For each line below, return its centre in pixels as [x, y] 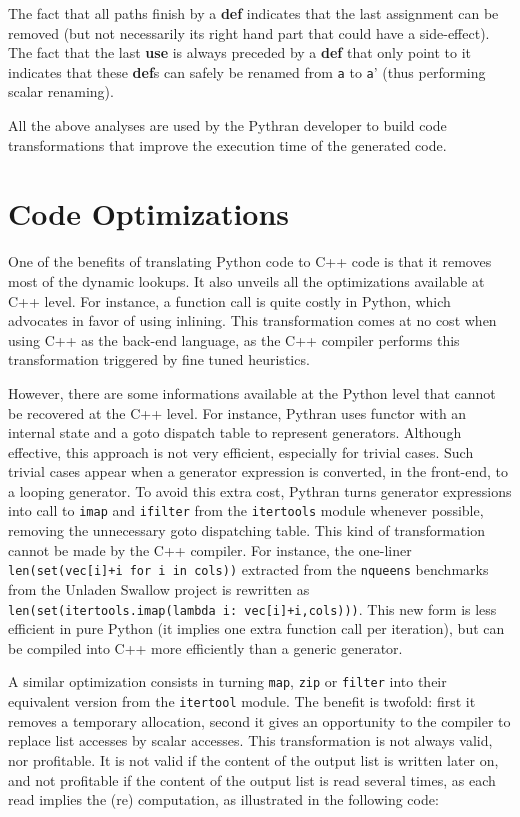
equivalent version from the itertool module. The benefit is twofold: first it [242, 701]
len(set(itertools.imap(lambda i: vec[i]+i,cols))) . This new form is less [252, 608]
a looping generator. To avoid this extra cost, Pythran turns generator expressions [260, 490]
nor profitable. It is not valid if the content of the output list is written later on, [253, 759]
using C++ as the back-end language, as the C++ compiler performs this [234, 339]
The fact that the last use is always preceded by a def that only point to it [240, 52]
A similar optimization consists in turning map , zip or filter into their [227, 681]
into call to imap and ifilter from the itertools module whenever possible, [246, 510]
